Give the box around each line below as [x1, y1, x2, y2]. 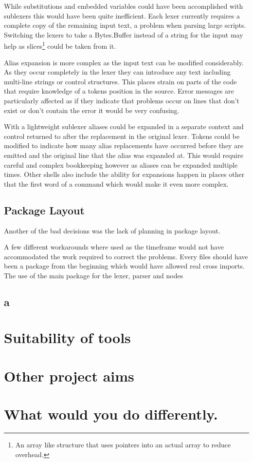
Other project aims [4, 366, 134, 385]
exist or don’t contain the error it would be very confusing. [4, 105, 180, 115]
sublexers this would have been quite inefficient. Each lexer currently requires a [4, 10, 240, 20]
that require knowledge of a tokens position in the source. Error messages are [4, 86, 234, 96]
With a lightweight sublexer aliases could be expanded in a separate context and [4, 121, 244, 132]
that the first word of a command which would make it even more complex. [4, 178, 229, 189]
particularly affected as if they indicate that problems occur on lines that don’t [4, 96, 239, 105]
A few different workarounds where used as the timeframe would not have [4, 242, 224, 252]
